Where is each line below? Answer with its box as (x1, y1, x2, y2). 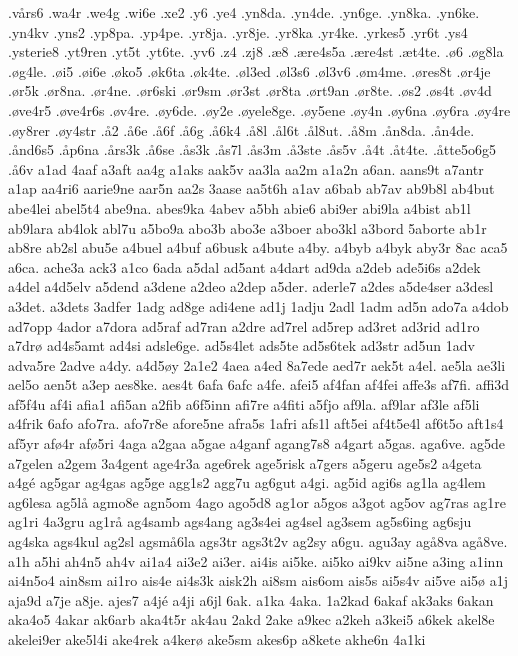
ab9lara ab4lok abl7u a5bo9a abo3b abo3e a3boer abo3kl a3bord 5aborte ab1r (8, 217, 487, 238)
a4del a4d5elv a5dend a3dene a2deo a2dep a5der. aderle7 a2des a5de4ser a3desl (8, 276, 494, 297)
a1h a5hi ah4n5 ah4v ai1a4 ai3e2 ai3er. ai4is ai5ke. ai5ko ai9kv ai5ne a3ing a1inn (8, 550, 504, 571)
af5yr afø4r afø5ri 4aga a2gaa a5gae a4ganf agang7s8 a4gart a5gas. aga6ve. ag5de (8, 433, 505, 454)
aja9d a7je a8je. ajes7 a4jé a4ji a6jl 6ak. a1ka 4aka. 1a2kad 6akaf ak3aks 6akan (8, 589, 494, 610)
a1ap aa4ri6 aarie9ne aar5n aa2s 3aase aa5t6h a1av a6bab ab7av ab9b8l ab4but (8, 178, 495, 199)
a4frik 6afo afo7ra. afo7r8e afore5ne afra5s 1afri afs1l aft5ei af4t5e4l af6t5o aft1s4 (8, 413, 504, 434)
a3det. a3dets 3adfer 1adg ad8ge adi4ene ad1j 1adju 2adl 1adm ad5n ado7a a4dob (8, 295, 509, 316)
